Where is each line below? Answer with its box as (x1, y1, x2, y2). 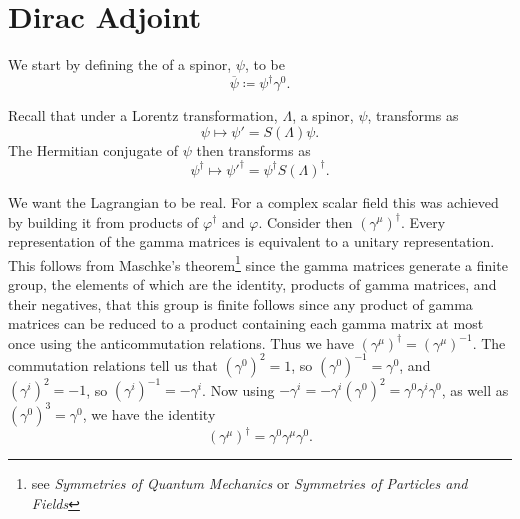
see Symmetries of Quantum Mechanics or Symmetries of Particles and (31, 473, 468, 494)
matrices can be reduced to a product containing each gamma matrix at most (8, 313, 484, 334)
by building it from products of (8, 211, 199, 232)
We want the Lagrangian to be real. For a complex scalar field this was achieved (8, 191, 499, 212)
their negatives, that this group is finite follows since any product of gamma (8, 293, 473, 314)
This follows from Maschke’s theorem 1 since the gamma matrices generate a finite (8, 251, 508, 275)
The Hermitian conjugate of (8, 139, 178, 160)
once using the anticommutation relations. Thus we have (8, 332, 354, 353)
